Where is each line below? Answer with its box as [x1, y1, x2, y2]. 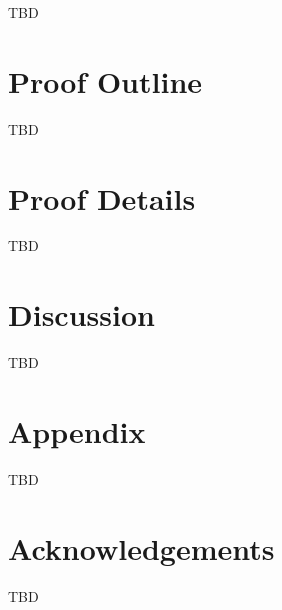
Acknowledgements [8, 527, 275, 568]
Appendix [8, 410, 146, 451]
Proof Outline [8, 60, 203, 101]
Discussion [8, 294, 155, 335]
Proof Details [8, 177, 196, 218]
